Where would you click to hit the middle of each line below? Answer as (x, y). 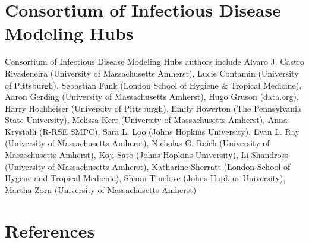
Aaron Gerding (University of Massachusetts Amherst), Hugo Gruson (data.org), (152, 97)
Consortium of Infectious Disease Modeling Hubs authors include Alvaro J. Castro (154, 61)
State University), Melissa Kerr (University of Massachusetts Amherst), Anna (146, 120)
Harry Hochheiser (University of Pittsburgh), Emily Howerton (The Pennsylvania (153, 108)
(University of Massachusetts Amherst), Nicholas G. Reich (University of (137, 143)
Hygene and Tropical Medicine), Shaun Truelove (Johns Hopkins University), (145, 178)
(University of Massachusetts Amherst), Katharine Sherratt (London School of (148, 166)
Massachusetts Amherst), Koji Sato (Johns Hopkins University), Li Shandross (146, 155)
